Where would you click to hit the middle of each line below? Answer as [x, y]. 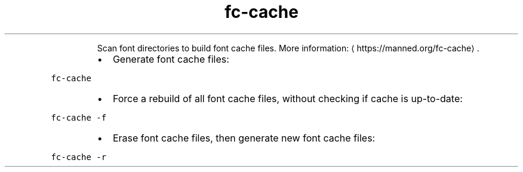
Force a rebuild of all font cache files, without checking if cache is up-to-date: [287, 98]
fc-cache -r [79, 157]
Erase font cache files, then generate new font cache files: [244, 138]
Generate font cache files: [171, 59]
